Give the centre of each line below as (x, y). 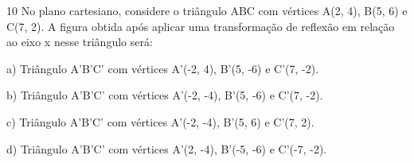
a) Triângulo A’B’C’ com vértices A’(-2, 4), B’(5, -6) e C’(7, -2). (163, 68)
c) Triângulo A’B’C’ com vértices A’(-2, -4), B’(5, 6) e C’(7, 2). (160, 121)
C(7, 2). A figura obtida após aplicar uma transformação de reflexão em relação (201, 26)
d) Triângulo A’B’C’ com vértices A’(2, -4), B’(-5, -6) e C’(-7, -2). (167, 148)
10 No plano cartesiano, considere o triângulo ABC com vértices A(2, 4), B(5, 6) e (207, 10)
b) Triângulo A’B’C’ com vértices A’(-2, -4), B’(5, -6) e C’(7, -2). (165, 95)
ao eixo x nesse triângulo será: (80, 42)
